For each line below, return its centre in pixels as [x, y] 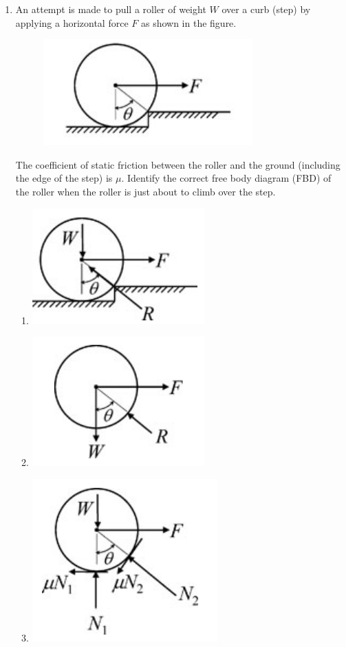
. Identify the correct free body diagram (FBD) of [226, 178]
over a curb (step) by [266, 9]
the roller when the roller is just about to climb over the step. [145, 191]
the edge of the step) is [64, 178]
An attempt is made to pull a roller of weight [111, 9]
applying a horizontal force [72, 22]
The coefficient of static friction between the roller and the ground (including [178, 164]
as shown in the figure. [188, 22]
